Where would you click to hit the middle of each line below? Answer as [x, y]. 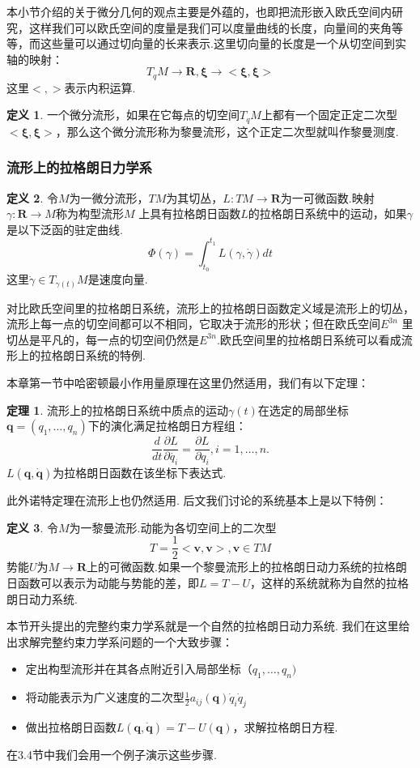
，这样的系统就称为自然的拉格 [330, 582]
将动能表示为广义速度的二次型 [105, 697]
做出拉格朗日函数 [71, 726]
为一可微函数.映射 [327, 197]
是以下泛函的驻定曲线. [65, 229]
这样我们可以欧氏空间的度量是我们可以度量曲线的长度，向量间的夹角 [210, 27]
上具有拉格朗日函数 [190, 213]
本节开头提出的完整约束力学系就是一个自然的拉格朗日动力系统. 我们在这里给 [208, 626]
